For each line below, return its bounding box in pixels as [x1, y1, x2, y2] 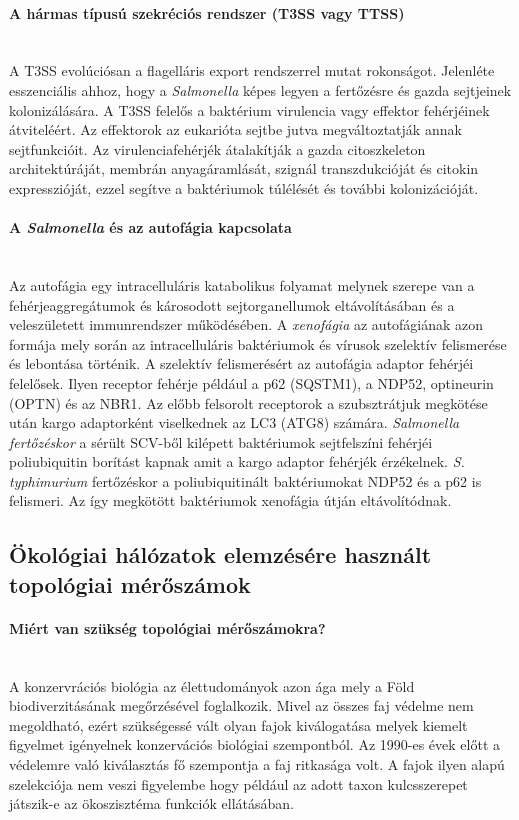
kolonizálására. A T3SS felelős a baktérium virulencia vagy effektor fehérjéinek [9, 99, 490, 120]
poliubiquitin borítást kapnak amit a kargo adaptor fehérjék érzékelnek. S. [9, 451, 465, 472]
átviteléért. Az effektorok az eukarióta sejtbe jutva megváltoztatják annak [9, 119, 462, 140]
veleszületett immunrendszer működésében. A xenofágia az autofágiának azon [9, 314, 484, 335]
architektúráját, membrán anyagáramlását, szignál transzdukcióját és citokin [9, 158, 479, 179]
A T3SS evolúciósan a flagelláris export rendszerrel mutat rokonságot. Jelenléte [9, 60, 495, 81]
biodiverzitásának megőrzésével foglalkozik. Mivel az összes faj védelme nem [9, 695, 474, 716]
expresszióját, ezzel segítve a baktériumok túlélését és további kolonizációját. [9, 177, 479, 198]
